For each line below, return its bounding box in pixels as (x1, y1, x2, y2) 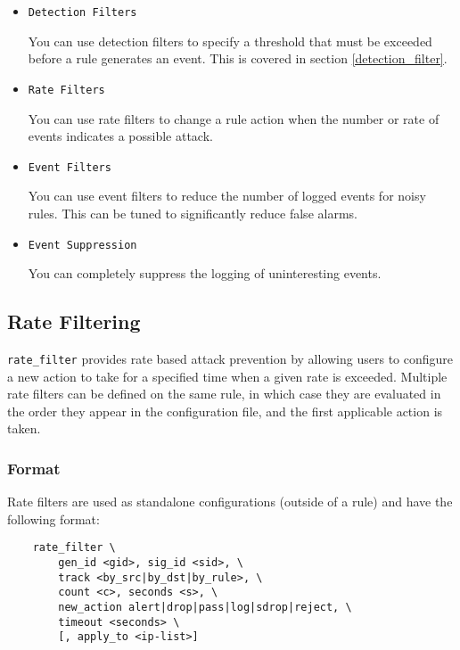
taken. (7, 419, 41, 438)
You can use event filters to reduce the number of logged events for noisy (28, 186, 426, 205)
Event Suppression (28, 238, 137, 251)
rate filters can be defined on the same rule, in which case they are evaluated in (7, 384, 441, 403)
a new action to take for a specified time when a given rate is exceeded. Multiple (7, 366, 448, 385)
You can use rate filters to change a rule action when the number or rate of (28, 109, 439, 128)
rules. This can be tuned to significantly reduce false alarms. (28, 203, 357, 222)
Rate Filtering (7, 308, 141, 335)
